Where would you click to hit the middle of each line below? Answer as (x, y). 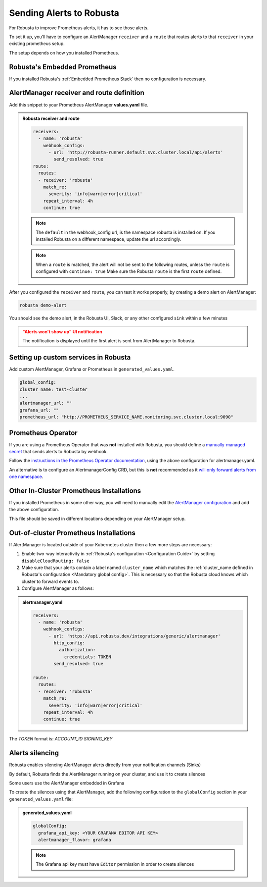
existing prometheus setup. (37, 44)
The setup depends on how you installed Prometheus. (64, 52)
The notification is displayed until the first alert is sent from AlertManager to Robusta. (109, 341)
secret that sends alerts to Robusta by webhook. (59, 452)
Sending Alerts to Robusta (64, 13)
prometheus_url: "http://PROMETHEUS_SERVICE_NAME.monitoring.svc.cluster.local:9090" (126, 417)
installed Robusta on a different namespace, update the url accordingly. (109, 239)
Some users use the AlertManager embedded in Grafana (67, 783)
